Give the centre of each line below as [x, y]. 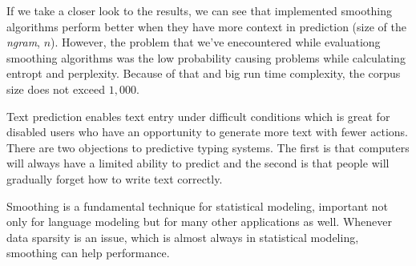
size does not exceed [56, 89]
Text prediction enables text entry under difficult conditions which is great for [198, 116]
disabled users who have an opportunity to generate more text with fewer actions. [207, 132]
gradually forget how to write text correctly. [115, 178]
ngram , [24, 42]
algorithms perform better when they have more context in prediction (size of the [206, 26]
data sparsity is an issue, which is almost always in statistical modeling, [183, 237]
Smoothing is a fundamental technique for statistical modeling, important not [197, 206]
